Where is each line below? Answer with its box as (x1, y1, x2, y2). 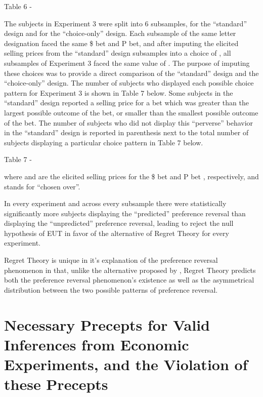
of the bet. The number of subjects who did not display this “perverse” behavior (4, 117, 253, 128)
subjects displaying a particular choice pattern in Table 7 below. (4, 137, 203, 147)
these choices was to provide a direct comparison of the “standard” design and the (4, 67, 259, 78)
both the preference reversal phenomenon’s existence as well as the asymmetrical (4, 274, 254, 285)
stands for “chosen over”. (4, 181, 80, 191)
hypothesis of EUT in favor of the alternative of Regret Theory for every (4, 227, 229, 238)
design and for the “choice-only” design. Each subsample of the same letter (4, 28, 236, 38)
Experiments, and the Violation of (4, 354, 248, 374)
